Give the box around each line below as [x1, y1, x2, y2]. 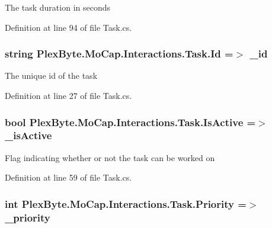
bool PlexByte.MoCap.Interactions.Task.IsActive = [5, 114, 256, 129]
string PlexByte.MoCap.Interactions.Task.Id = [5, 46, 233, 61]
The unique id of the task [5, 69, 98, 82]
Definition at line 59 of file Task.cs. [5, 171, 132, 184]
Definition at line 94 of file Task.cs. [5, 21, 132, 33]
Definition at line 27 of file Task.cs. [5, 89, 132, 101]
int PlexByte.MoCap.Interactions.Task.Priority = [5, 196, 247, 211]
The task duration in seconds [5, 1, 110, 13]
